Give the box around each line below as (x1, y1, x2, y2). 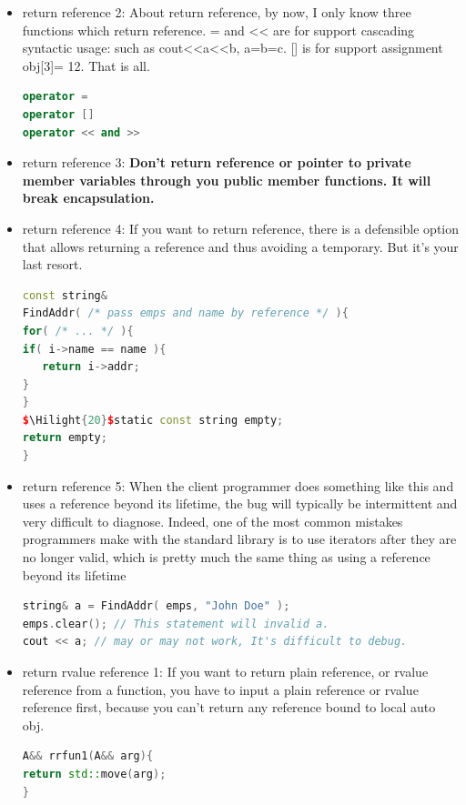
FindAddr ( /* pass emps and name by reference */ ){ (22, 307, 349, 320)
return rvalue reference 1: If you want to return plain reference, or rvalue (22, 662, 429, 680)
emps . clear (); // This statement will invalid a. (22, 617, 329, 630)
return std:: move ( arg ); (22, 767, 167, 780)
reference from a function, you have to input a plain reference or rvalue (22, 679, 419, 699)
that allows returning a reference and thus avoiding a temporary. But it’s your (22, 236, 459, 256)
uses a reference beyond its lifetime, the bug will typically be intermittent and (22, 494, 458, 513)
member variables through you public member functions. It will (22, 170, 431, 189)
